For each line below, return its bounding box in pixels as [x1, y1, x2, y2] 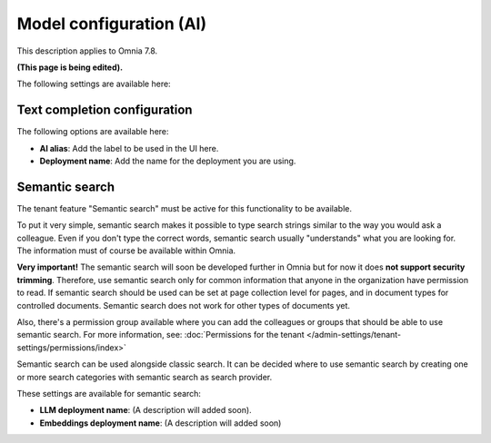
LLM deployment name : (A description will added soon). [39, 405, 252, 416]
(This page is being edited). [16, 62, 123, 73]
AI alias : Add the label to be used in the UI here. [39, 143, 219, 153]
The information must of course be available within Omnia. [16, 245, 236, 256]
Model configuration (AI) [16, 14, 207, 34]
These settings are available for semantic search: [16, 389, 202, 399]
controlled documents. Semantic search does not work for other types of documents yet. [16, 300, 350, 310]
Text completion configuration [16, 103, 193, 118]
